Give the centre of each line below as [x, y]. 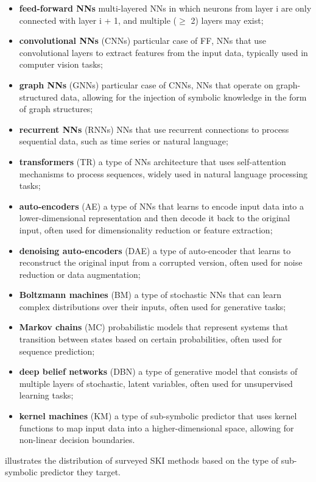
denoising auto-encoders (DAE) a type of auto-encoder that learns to [155, 250]
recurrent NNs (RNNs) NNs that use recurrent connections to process [154, 129]
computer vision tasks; [61, 64]
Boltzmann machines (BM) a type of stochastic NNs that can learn [150, 295]
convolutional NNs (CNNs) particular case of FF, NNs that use [142, 41]
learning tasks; [46, 395]
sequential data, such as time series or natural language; [124, 141]
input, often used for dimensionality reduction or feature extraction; [146, 229]
